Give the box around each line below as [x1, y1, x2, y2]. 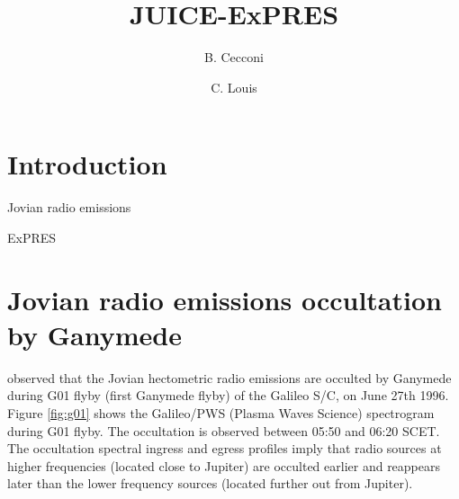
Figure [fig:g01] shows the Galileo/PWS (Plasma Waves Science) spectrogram [7, 403, 435, 422]
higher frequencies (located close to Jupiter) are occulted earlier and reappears [7, 456, 441, 475]
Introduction [7, 146, 167, 183]
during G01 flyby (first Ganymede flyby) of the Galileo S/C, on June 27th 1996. [7, 386, 449, 405]
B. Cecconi [204, 48, 264, 67]
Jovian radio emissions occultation [7, 281, 442, 317]
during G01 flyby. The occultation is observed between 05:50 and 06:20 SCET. [7, 421, 440, 440]
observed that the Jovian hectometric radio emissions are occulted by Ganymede [7, 368, 452, 387]
